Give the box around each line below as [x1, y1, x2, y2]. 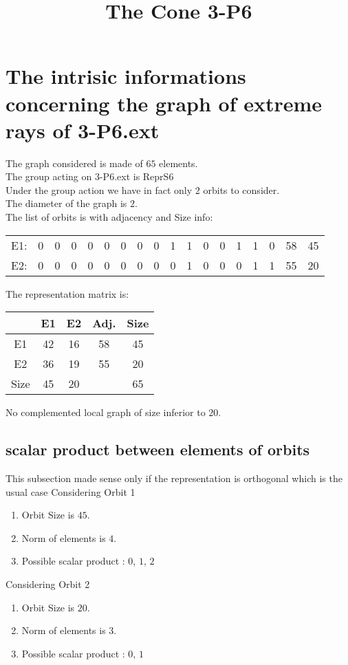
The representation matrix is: [6, 286, 129, 301]
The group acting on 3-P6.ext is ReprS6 [6, 169, 174, 184]
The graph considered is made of [6, 155, 143, 170]
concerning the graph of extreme [6, 89, 323, 117]
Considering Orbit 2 [6, 577, 90, 591]
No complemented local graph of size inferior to [6, 405, 206, 419]
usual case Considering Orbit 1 [6, 484, 135, 499]
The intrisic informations [6, 62, 246, 90]
